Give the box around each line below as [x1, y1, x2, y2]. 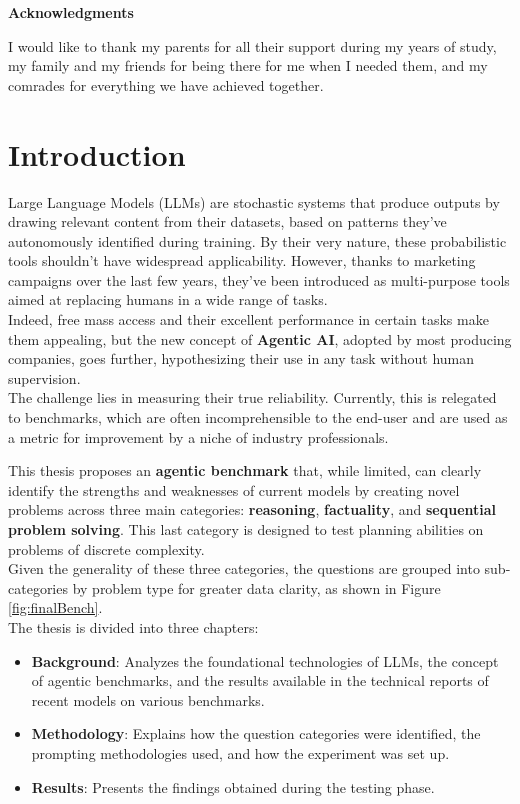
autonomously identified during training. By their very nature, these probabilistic [8, 230, 507, 251]
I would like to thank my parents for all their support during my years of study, [8, 35, 497, 56]
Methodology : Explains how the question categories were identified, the [31, 723, 481, 744]
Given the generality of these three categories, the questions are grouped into [8, 558, 480, 579]
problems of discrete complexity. [8, 538, 205, 559]
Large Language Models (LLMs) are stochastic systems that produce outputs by [8, 191, 500, 212]
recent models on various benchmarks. [31, 689, 265, 710]
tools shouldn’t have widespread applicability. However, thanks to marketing [8, 250, 476, 271]
